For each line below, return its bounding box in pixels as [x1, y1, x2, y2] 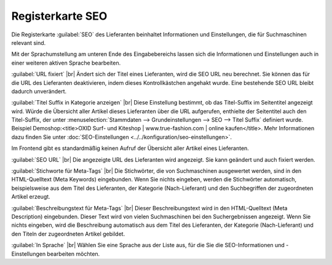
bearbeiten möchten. [47, 250, 100, 258]
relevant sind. [11, 39, 46, 46]
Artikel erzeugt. [11, 193, 50, 200]
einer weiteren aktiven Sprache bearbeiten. [11, 59, 121, 66]
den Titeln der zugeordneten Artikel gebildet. [11, 230, 125, 237]
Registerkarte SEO [11, 9, 108, 23]
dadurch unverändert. [11, 87, 67, 95]
